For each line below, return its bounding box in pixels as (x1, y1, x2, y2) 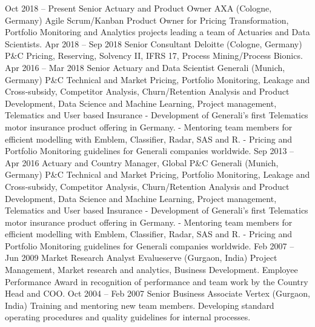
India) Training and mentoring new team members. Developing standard (5, 298, 274, 311)
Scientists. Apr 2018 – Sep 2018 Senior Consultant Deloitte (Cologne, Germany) (5, 37, 302, 50)
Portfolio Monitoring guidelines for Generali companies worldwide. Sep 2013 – (5, 144, 294, 157)
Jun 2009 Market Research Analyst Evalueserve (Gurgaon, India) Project (5, 251, 277, 264)
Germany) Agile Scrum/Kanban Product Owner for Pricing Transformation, (5, 13, 289, 26)
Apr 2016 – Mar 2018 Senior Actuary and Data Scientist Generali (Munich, (5, 61, 285, 73)
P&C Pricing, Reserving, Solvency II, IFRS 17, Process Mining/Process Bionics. (5, 49, 303, 62)
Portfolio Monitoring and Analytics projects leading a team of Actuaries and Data (5, 25, 310, 38)
